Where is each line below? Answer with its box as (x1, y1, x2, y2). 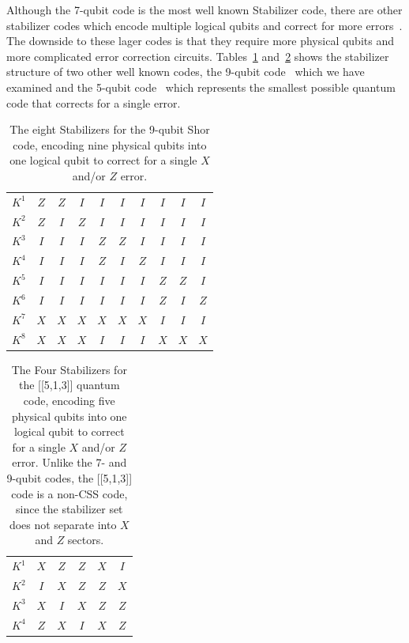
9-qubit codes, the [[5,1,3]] (6, 469, 133, 486)
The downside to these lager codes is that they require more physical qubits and (6, 32, 394, 49)
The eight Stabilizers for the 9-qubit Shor (9, 121, 210, 138)
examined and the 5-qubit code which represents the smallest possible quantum (6, 78, 396, 95)
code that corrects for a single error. (6, 94, 181, 111)
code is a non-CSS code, (11, 485, 128, 501)
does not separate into (9, 516, 117, 532)
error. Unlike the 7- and (12, 454, 127, 471)
